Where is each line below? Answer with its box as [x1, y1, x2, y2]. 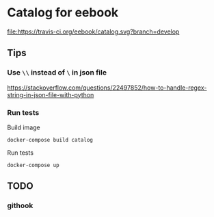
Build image [7, 123, 40, 131]
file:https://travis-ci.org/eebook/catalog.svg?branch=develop [7, 27, 180, 36]
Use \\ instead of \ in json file [7, 68, 107, 77]
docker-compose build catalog [7, 136, 94, 143]
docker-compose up [7, 162, 59, 168]
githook [7, 201, 34, 210]
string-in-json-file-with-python [7, 90, 94, 99]
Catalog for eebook [7, 5, 119, 21]
